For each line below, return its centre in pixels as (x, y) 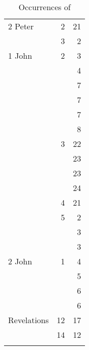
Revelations (29, 320)
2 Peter (21, 26)
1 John (20, 55)
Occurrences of (45, 7)
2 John (20, 261)
